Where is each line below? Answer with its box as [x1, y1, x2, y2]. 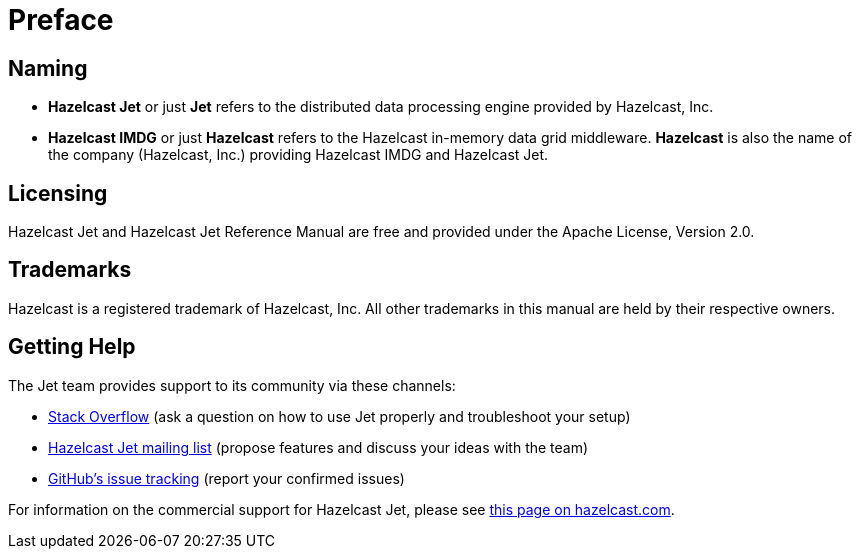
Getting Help [8, 334, 136, 360]
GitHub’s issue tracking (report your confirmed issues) [48, 469, 405, 487]
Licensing [8, 180, 108, 206]
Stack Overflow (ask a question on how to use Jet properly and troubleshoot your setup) [48, 407, 631, 425]
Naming [8, 55, 88, 81]
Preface [8, 3, 114, 37]
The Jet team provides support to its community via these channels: [8, 376, 456, 394]
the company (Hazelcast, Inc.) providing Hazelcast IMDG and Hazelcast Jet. [48, 146, 549, 164]
